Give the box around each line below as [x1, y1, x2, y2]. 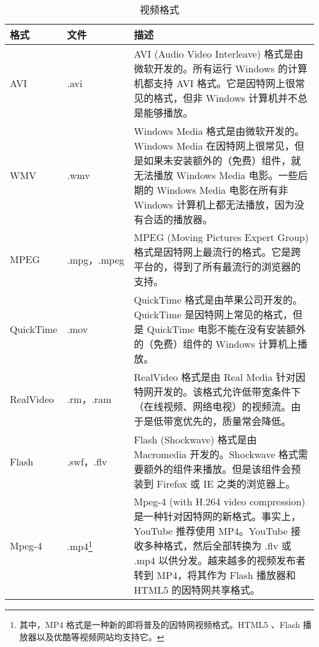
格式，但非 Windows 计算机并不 [153, 91, 298, 105]
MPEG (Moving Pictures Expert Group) [134, 230, 309, 244]
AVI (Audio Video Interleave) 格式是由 [134, 47, 304, 61]
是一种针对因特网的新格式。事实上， [134, 509, 301, 523]
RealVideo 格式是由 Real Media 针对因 [134, 370, 306, 384]
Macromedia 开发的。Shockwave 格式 [134, 447, 298, 461]
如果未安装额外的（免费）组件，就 [144, 153, 301, 167]
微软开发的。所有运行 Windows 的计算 [134, 61, 308, 75]
